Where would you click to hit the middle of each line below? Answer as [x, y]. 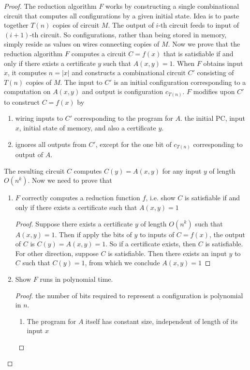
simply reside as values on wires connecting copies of [82, 44]
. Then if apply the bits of [93, 234]
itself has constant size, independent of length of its [162, 321]
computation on [27, 91]
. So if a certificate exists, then [151, 244]
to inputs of [157, 234]
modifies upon [214, 91]
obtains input [223, 63]
